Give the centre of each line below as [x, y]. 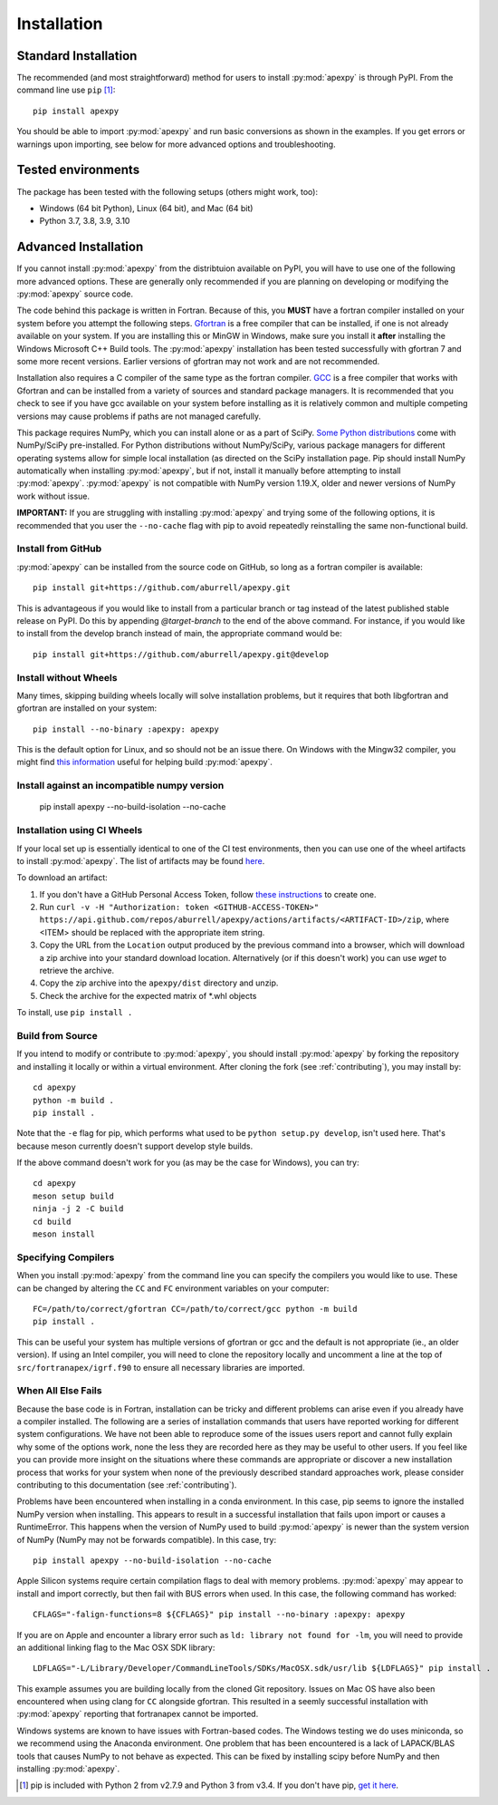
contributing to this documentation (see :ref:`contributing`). [127, 1485]
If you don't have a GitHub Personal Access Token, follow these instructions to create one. [208, 894]
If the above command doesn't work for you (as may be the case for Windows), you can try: [188, 1163]
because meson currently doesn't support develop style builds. [135, 1146]
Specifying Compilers [66, 1257]
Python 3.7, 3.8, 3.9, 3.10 [85, 221]
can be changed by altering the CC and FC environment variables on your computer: [173, 1288]
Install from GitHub [59, 548]
